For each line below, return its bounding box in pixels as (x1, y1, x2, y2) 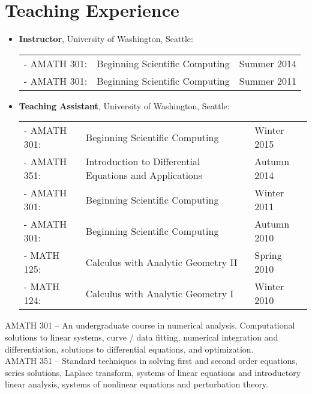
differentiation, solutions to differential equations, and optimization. (5, 342, 254, 355)
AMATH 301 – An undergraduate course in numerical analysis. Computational (5, 319, 295, 332)
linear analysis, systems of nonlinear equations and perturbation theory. (5, 378, 268, 390)
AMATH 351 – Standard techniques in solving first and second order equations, (5, 354, 298, 367)
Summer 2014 (239, 56, 296, 70)
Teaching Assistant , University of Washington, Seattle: (19, 99, 230, 112)
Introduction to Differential (85, 154, 200, 169)
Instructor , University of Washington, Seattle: (19, 32, 193, 45)
